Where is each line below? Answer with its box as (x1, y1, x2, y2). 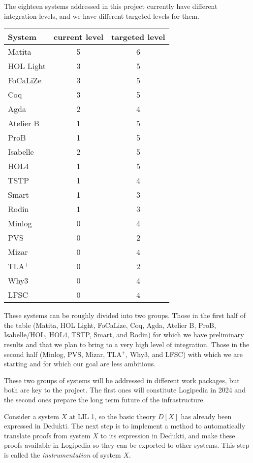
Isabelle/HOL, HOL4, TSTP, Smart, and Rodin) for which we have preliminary (4, 329, 244, 340)
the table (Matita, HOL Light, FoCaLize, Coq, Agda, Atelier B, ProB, (4, 320, 216, 330)
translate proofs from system (4, 430, 91, 440)
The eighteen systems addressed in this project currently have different (4, 1, 218, 11)
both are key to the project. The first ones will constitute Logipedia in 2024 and (4, 385, 246, 395)
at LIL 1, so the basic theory (69, 411, 156, 421)
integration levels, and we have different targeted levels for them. (4, 10, 199, 21)
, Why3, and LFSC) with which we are (126, 349, 243, 359)
